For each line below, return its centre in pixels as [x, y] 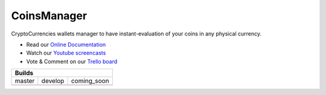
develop [53, 81]
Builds [24, 73]
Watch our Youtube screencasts [66, 53]
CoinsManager [49, 16]
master [25, 81]
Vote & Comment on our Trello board [72, 61]
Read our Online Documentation [66, 44]
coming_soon [90, 81]
